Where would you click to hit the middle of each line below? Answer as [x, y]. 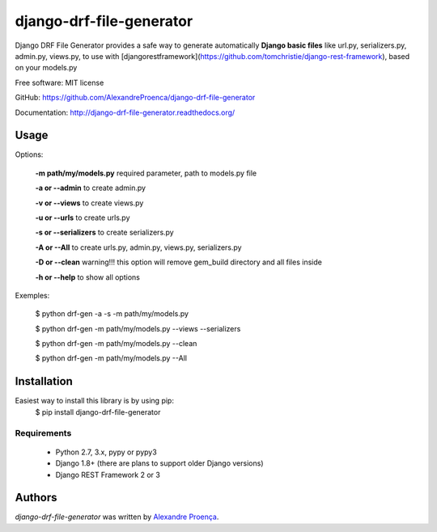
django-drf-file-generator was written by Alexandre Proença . [117, 517]
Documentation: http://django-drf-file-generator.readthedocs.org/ [125, 112]
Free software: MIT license [59, 82]
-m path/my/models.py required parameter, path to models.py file [146, 173]
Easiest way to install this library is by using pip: [94, 401]
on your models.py [46, 68]
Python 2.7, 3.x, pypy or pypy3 [106, 452]
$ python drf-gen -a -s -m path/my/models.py [112, 314]
